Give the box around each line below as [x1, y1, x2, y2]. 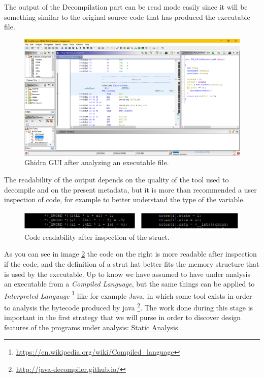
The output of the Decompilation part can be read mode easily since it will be [4, 2, 248, 12]
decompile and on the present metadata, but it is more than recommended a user [4, 184, 257, 195]
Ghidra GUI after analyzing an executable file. [24, 157, 169, 168]
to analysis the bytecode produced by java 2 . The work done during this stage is [4, 301, 253, 312]
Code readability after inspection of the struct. [24, 231, 170, 242]
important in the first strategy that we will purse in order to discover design [4, 312, 241, 323]
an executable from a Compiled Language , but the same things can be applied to [4, 278, 255, 289]
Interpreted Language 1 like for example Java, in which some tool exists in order [4, 289, 252, 301]
